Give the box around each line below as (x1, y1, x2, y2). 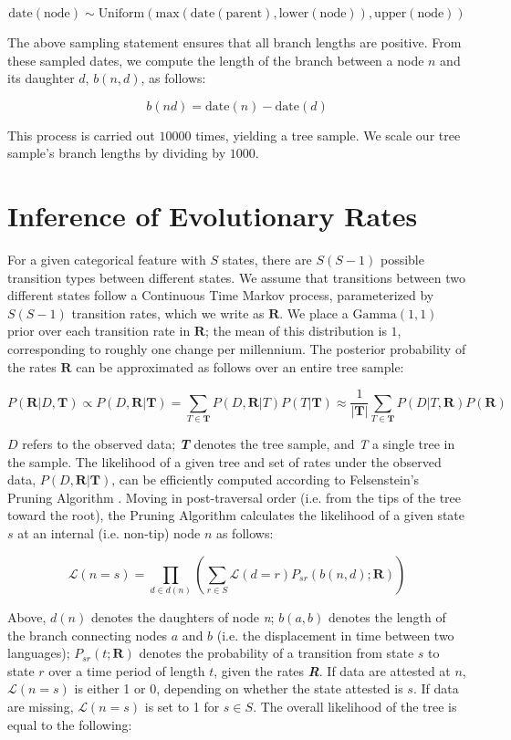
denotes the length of (328, 607, 446, 626)
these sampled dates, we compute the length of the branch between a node (7, 50, 424, 69)
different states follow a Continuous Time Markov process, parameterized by (7, 286, 434, 305)
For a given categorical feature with (7, 250, 206, 269)
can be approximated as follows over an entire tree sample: (76, 357, 404, 376)
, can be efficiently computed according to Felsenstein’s (111, 470, 420, 489)
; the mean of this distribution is (204, 321, 387, 340)
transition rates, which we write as (71, 303, 265, 322)
